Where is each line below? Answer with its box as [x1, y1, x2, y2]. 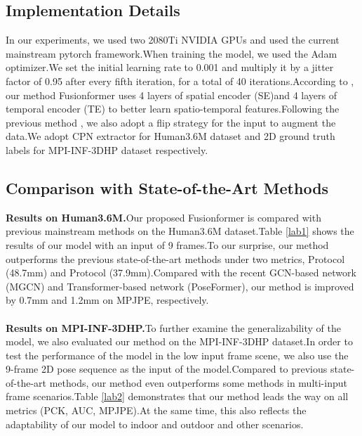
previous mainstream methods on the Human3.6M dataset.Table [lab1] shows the [6, 224, 354, 238]
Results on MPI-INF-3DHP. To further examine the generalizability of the [6, 320, 342, 335]
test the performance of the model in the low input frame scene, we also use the [6, 347, 349, 362]
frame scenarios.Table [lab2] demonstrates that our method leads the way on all [6, 389, 349, 404]
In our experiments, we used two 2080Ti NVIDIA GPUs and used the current [6, 32, 340, 47]
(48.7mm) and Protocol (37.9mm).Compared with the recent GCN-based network [6, 265, 356, 280]
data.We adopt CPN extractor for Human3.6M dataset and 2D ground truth [6, 129, 335, 143]
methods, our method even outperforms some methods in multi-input [49, 375, 347, 390]
